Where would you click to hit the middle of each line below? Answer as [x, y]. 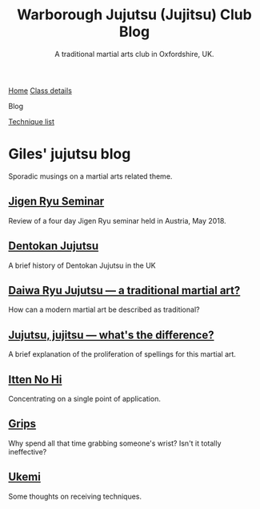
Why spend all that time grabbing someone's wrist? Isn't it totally [115, 443]
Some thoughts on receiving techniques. [75, 496]
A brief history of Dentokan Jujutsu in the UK [82, 265]
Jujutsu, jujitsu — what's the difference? [111, 335]
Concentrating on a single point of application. [85, 398]
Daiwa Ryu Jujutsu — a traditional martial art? [124, 290]
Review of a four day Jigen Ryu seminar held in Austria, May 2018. [117, 220]
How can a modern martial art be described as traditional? [104, 309]
